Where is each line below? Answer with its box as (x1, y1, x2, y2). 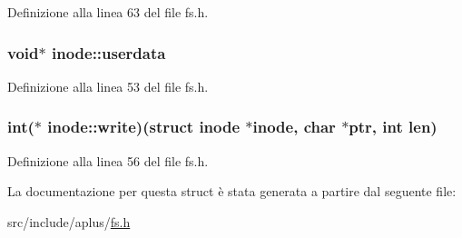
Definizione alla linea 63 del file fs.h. (7, 3, 209, 21)
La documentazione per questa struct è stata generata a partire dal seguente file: (7, 182, 457, 201)
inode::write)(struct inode (47, 115, 241, 138)
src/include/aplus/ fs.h (7, 212, 131, 231)
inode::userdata (51, 41, 166, 64)
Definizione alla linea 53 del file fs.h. (7, 76, 209, 95)
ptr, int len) (349, 115, 437, 138)
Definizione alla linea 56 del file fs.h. (7, 151, 209, 170)
